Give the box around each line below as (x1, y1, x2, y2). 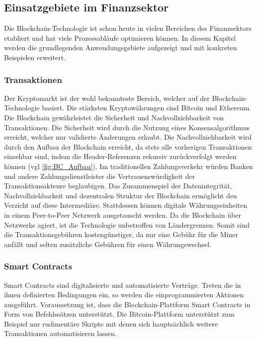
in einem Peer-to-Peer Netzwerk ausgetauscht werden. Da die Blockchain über (4, 209, 242, 220)
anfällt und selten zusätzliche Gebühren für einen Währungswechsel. (4, 239, 212, 249)
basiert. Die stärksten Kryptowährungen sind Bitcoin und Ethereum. (42, 102, 252, 113)
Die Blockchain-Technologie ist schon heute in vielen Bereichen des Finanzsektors (4, 23, 252, 33)
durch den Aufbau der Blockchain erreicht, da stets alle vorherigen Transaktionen (4, 141, 252, 152)
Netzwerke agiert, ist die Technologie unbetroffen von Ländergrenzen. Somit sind (4, 219, 250, 230)
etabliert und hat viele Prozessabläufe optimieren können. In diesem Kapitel (4, 32, 236, 43)
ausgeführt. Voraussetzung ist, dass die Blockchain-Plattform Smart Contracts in (4, 299, 251, 309)
